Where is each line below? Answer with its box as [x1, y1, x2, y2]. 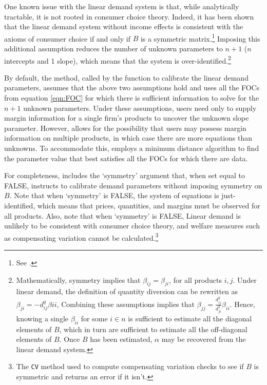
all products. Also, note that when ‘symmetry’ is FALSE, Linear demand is [4, 210, 241, 221]
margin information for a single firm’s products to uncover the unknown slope [4, 112, 249, 123]
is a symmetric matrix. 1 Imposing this [140, 31, 260, 44]
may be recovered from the [161, 334, 246, 344]
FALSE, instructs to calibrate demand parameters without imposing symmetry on [4, 180, 262, 190]
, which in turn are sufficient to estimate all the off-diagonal [59, 323, 247, 334]
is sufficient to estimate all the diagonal [128, 313, 252, 323]
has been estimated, [90, 334, 152, 344]
